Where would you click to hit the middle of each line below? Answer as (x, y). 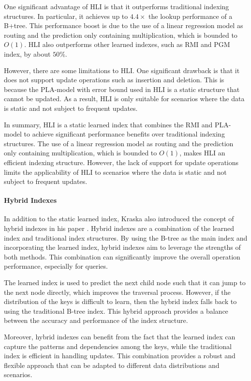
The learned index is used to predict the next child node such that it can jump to (125, 282)
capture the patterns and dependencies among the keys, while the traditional (118, 346)
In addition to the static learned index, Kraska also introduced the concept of (119, 219)
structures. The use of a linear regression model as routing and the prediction (119, 143)
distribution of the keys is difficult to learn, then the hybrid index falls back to (120, 301)
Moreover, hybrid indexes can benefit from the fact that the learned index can (120, 337)
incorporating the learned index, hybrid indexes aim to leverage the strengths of (122, 247)
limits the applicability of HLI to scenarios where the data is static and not (115, 172)
